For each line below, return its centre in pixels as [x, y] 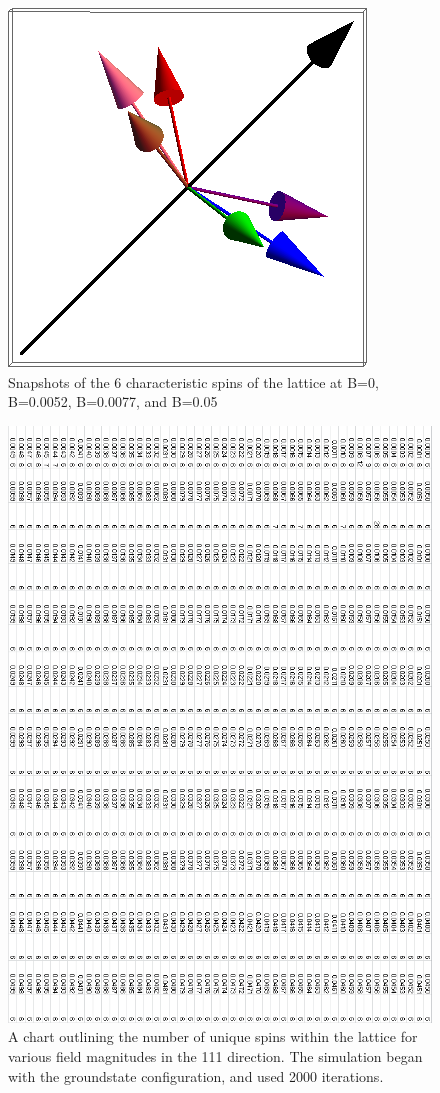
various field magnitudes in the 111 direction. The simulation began [215, 1055]
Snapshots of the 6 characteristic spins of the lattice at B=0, [193, 381]
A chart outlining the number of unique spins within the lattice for [213, 1036]
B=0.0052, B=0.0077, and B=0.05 [113, 401]
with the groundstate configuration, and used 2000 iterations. [196, 1075]
